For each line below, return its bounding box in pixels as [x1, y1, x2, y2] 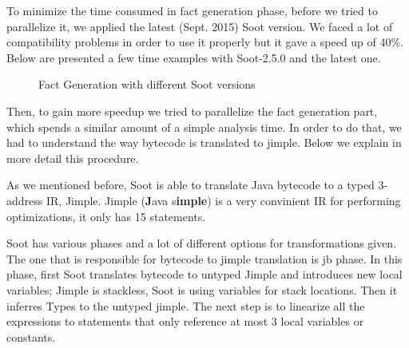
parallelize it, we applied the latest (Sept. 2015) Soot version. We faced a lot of [6, 18, 393, 34]
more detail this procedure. [6, 149, 139, 166]
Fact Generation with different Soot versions [38, 76, 256, 93]
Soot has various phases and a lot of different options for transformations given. [6, 235, 397, 251]
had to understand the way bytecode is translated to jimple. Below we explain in [6, 134, 402, 151]
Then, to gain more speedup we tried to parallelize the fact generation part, [6, 102, 378, 119]
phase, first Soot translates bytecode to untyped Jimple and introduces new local [6, 266, 403, 283]
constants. [6, 328, 56, 345]
